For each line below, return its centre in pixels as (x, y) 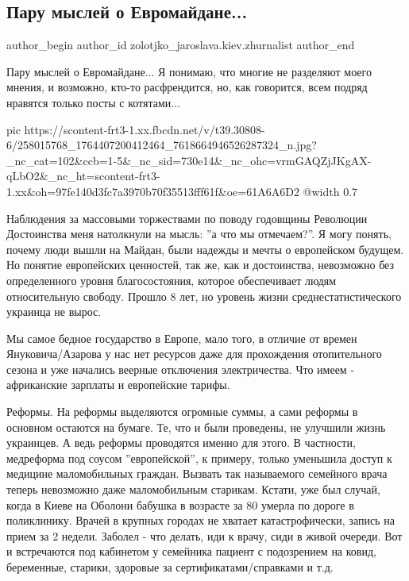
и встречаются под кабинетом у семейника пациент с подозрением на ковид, (191, 551)
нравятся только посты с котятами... (93, 102)
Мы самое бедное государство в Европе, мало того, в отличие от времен (182, 338)
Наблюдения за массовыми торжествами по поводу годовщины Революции (187, 218)
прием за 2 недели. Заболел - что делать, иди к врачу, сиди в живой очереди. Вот (204, 535)
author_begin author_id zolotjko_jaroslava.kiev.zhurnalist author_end (181, 45)
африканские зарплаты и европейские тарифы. (118, 385)
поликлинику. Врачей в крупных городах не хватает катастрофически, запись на (201, 520)
